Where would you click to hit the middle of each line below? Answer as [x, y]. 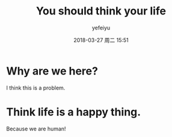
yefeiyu [101, 28]
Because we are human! [36, 129]
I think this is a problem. [36, 88]
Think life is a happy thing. [74, 112]
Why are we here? [52, 71]
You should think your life [101, 11]
